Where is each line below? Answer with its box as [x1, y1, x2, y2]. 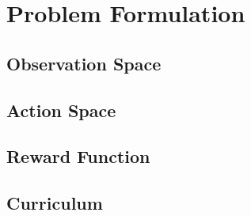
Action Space [6, 97, 116, 122]
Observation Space [6, 51, 162, 75]
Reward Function [6, 144, 150, 169]
